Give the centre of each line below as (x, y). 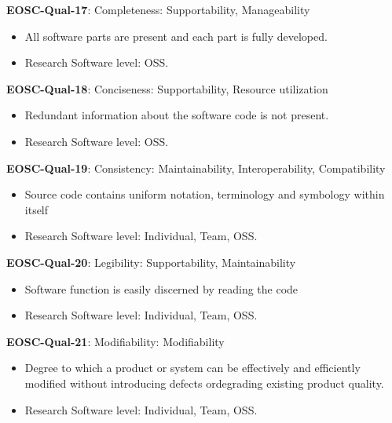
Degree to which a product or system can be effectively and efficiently (192, 368)
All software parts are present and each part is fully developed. (176, 36)
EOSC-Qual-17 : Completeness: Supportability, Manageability (158, 9)
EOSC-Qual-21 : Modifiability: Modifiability (115, 341)
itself (37, 209)
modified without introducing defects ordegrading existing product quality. (204, 383)
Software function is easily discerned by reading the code (161, 288)
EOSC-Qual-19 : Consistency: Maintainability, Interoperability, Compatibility (196, 168)
